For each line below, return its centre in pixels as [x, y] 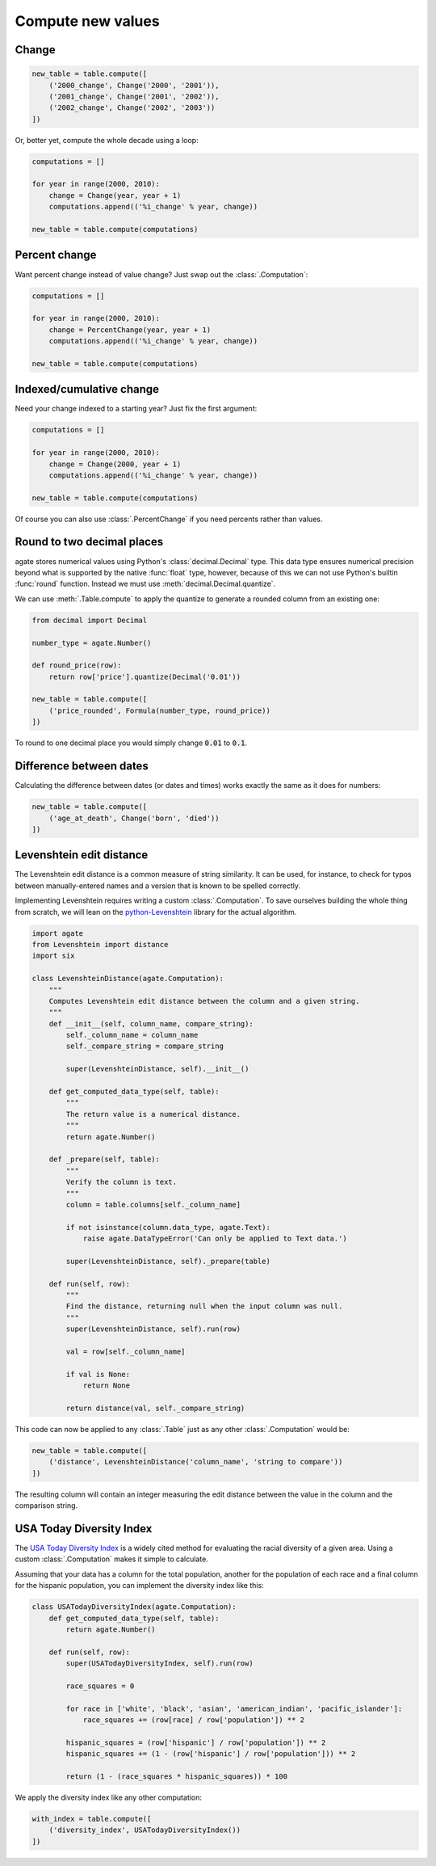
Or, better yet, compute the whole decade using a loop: [107, 140]
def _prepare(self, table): [105, 1159]
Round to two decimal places [89, 542]
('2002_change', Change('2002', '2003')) [132, 108]
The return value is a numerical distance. [153, 1114]
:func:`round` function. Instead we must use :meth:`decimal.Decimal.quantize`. [145, 584]
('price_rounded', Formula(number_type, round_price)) [159, 710]
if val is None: [98, 1374]
